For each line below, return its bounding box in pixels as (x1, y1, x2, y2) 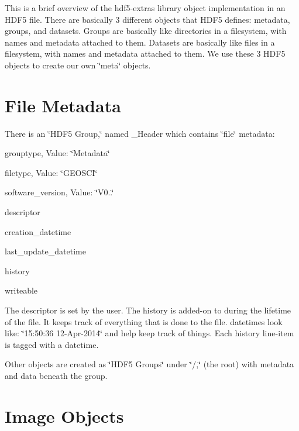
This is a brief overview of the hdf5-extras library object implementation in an (5, 2, 286, 13)
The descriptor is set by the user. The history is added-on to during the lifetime (5, 304, 291, 316)
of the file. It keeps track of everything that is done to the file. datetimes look (5, 315, 283, 327)
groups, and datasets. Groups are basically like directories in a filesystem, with (5, 25, 287, 37)
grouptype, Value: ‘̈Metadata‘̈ (5, 147, 110, 159)
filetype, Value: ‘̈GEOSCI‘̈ (5, 166, 98, 178)
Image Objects (5, 404, 124, 427)
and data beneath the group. (5, 370, 108, 381)
